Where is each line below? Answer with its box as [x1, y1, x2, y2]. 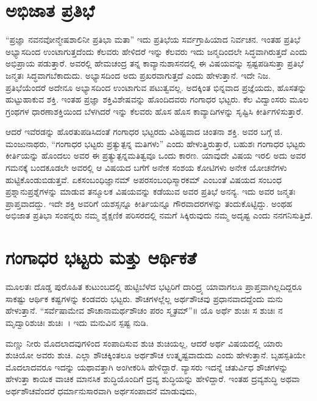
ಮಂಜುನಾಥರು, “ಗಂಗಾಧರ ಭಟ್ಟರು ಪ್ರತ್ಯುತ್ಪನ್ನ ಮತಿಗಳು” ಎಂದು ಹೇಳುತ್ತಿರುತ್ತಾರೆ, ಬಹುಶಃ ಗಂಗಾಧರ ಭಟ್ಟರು [5, 137, 306, 150]
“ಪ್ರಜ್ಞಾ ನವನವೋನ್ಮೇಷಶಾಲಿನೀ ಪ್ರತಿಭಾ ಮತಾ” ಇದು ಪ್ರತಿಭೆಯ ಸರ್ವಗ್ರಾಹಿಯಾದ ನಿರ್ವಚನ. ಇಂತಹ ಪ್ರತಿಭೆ [5, 33, 301, 46]
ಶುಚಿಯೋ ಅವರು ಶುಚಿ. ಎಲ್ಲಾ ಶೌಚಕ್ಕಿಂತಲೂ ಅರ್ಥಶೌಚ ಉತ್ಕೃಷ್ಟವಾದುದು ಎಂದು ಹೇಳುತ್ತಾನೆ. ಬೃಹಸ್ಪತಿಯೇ [5, 349, 305, 361]
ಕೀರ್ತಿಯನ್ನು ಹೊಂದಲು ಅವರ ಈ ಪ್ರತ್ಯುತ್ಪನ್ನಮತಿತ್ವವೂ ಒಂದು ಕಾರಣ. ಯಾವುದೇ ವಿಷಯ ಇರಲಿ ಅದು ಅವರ [5, 149, 306, 162]
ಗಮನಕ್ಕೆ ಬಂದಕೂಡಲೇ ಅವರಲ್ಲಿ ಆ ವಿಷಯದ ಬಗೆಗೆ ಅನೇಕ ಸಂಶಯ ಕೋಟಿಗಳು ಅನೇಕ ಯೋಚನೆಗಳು [5, 161, 287, 174]
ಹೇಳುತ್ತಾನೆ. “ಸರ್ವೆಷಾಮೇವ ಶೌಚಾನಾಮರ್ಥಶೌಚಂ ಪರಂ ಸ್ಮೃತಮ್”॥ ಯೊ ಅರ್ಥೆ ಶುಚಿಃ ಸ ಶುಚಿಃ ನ [5, 304, 283, 317]
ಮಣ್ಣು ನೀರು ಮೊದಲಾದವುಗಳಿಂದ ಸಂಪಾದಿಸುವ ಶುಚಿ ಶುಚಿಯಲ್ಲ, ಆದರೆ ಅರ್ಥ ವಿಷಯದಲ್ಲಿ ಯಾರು [5, 336, 283, 349]
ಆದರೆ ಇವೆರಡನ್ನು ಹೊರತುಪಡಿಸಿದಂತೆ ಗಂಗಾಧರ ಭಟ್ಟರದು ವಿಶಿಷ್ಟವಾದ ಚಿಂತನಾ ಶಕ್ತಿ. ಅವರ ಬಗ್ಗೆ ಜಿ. [5, 125, 283, 138]
